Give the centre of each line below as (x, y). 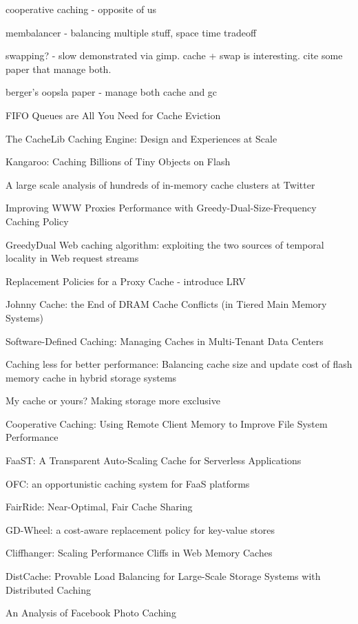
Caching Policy (37, 221)
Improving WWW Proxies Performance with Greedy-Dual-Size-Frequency (161, 208)
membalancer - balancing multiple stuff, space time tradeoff (131, 32)
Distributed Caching (48, 589)
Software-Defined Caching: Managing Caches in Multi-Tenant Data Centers (165, 341)
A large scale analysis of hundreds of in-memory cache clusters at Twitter (160, 184)
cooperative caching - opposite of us (81, 9)
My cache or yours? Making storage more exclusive (113, 401)
